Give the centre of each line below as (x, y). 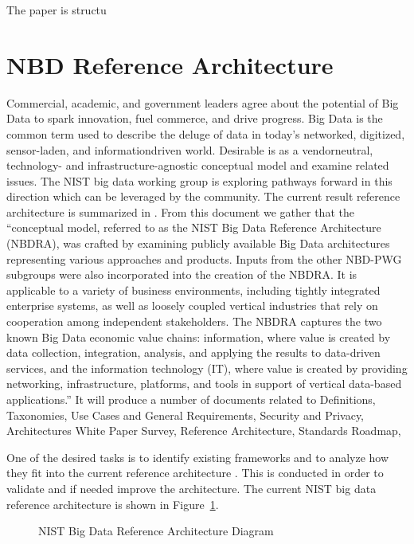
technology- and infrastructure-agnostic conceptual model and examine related (198, 165)
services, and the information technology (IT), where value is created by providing (207, 368)
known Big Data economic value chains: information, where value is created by (199, 337)
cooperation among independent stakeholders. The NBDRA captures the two (194, 321)
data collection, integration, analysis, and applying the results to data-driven (193, 352)
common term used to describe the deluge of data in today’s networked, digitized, (206, 133)
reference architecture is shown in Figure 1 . (113, 504)
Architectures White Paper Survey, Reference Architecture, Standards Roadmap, (204, 431)
